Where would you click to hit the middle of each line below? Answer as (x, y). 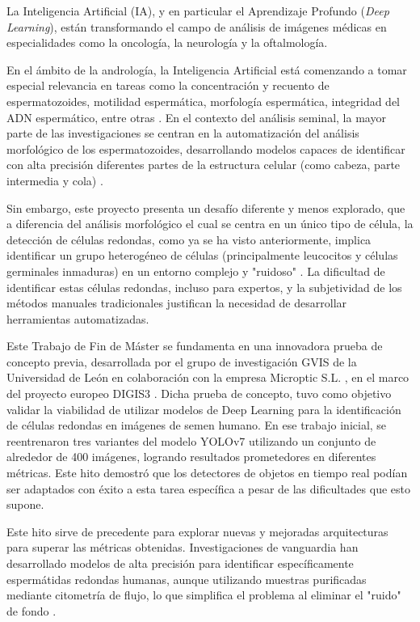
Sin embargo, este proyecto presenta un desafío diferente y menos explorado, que (206, 207)
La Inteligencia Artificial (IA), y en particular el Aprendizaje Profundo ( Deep (198, 11)
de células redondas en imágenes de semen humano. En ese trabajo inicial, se (197, 425)
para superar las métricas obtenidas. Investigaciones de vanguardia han (183, 547)
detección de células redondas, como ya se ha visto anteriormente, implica (189, 239)
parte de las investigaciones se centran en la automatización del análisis (183, 133)
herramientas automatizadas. (78, 318)
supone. (25, 504)
